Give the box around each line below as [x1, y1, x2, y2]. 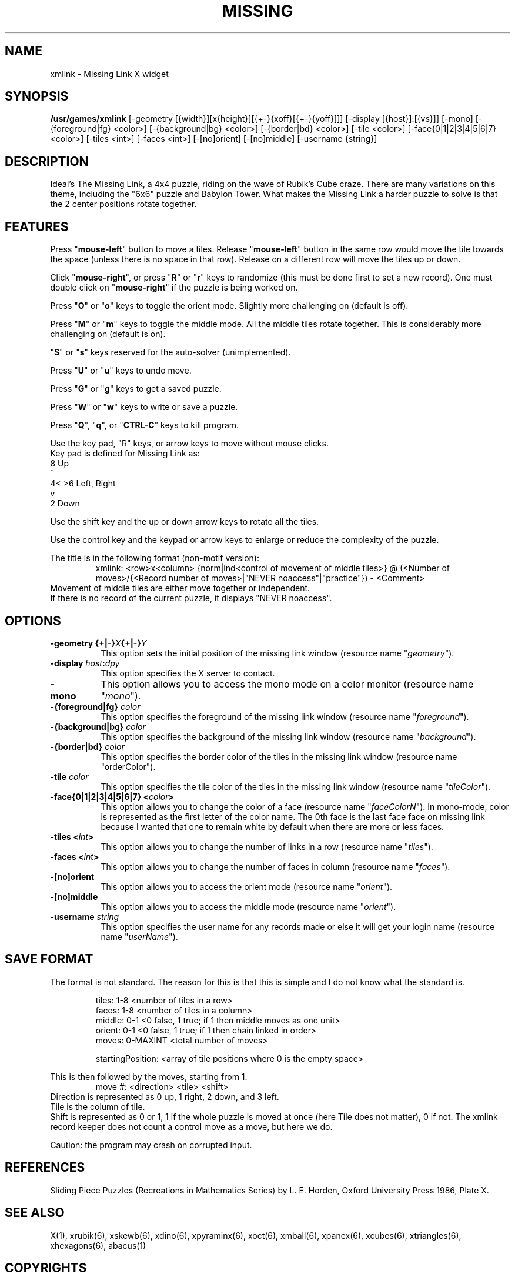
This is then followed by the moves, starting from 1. [50, 1071, 248, 1082]
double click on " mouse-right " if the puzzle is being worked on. [50, 282, 298, 293]
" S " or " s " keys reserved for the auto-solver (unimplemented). [50, 347, 291, 358]
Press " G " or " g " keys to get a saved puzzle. [50, 384, 222, 394]
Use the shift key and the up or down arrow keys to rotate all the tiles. [50, 516, 319, 527]
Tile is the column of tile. [50, 1101, 145, 1112]
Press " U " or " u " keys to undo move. [50, 365, 192, 376]
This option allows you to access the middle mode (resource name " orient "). [101, 901, 396, 912]
